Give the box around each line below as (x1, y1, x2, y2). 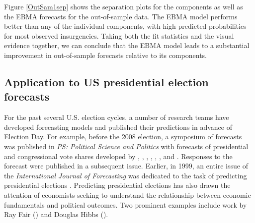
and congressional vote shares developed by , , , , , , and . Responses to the (4, 151, 233, 161)
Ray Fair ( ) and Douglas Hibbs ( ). (4, 209, 108, 220)
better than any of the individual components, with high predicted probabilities (4, 21, 247, 31)
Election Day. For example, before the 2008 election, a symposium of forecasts (4, 131, 242, 142)
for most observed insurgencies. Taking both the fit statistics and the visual (4, 30, 234, 41)
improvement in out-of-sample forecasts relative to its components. (4, 50, 207, 60)
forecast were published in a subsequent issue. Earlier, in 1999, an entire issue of (4, 161, 248, 171)
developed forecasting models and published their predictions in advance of (4, 121, 232, 132)
